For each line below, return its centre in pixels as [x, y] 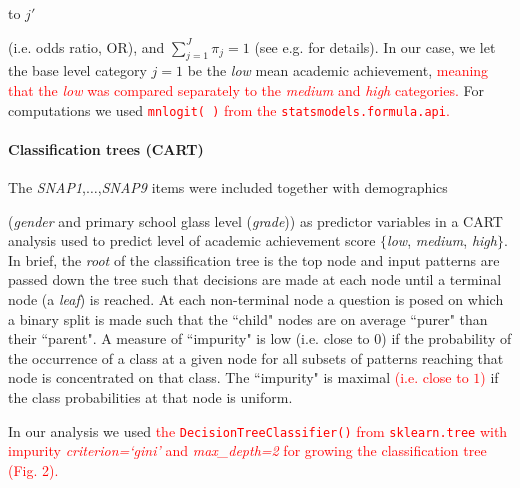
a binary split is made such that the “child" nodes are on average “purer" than [248, 318]
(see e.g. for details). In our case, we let [375, 46]
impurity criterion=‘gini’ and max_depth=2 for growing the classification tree [247, 450]
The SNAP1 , [47, 187]
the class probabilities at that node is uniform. [150, 396]
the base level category [77, 70]
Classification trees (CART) [106, 148]
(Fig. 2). [33, 469]
